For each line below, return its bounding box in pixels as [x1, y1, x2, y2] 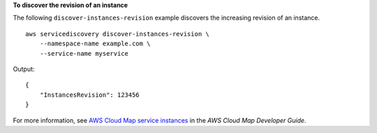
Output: [13, 65, 35, 73]
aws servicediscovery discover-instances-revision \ [25, 30, 209, 38]
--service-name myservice [39, 49, 129, 57]
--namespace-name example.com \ [39, 40, 151, 48]
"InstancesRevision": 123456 [39, 91, 140, 99]
